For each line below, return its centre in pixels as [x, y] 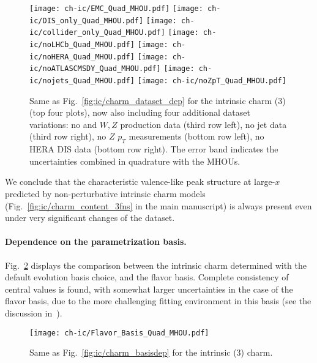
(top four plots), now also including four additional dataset [140, 112]
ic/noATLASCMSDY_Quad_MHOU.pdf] [95, 69]
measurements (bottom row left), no [196, 136]
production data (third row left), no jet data [203, 124]
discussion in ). [34, 312]
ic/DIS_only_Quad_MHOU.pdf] [87, 21]
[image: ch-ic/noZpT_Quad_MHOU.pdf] [212, 80]
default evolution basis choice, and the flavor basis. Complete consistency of [147, 277]
